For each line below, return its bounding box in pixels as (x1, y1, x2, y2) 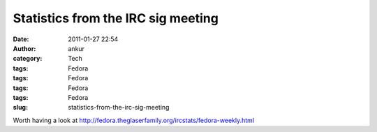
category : (13, 54, 43, 63)
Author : (13, 44, 36, 52)
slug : (13, 103, 28, 112)
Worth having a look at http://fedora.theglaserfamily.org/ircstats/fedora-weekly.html (13, 116, 255, 124)
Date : (13, 35, 29, 43)
